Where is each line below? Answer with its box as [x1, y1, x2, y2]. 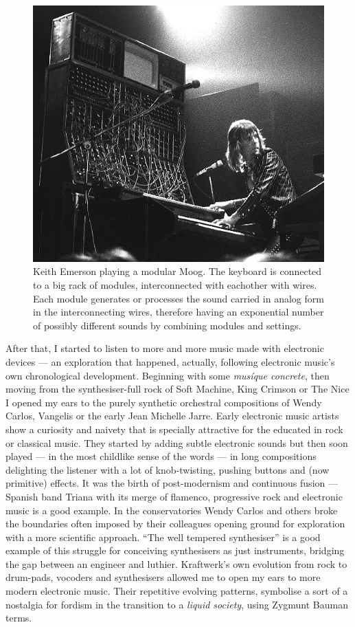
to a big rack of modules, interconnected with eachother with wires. [33, 278, 317, 292]
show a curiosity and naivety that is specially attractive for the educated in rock [5, 421, 343, 436]
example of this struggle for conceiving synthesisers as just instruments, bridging [5, 543, 345, 558]
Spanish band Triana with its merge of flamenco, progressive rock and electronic [5, 489, 343, 503]
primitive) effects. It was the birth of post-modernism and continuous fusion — [5, 476, 338, 490]
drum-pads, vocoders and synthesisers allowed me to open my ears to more [5, 570, 321, 584]
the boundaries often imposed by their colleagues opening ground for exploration [5, 516, 345, 531]
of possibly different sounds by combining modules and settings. [33, 318, 301, 332]
